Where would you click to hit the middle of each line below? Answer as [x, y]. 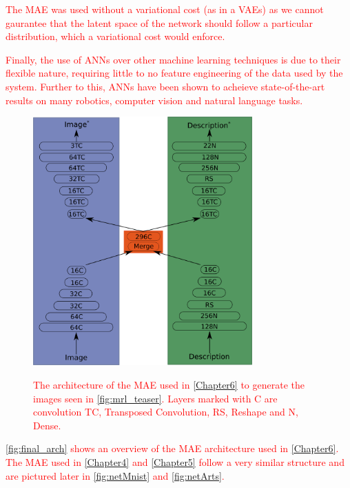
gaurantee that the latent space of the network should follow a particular [159, 22]
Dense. [47, 425]
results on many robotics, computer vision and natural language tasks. [154, 100]
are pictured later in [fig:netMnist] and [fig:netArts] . [115, 475]
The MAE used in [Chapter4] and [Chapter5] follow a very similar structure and [175, 461]
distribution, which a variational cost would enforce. [115, 36]
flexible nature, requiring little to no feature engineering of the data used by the [174, 73]
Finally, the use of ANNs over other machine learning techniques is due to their [173, 59]
